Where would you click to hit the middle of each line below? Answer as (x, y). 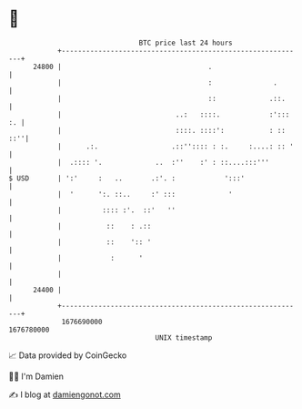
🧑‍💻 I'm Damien (36, 376)
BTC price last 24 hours (186, 43)
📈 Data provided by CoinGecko (68, 355)
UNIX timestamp (184, 337)
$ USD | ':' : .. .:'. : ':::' (127, 178)
